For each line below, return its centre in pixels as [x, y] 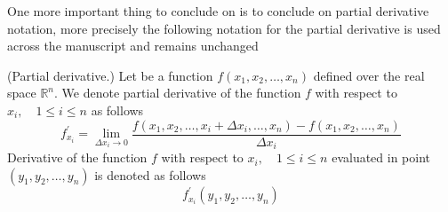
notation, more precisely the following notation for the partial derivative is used [224, 28]
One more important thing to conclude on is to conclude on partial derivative [218, 11]
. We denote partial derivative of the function [178, 93]
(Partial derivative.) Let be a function [110, 75]
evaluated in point [381, 157]
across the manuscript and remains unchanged [133, 46]
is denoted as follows [150, 174]
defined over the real [369, 75]
